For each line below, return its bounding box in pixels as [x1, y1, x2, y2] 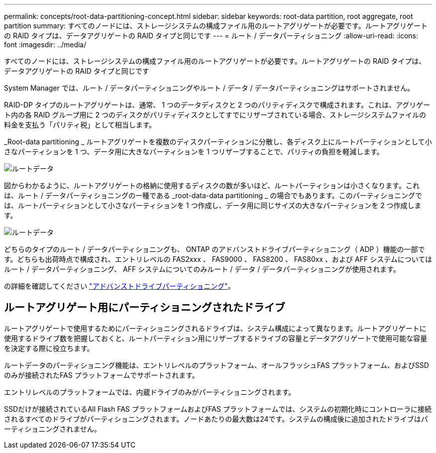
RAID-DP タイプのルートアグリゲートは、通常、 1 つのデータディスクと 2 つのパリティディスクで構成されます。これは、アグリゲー [4, 101, 431, 109]
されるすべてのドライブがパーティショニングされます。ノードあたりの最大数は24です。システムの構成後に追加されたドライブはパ [4, 414, 428, 423]
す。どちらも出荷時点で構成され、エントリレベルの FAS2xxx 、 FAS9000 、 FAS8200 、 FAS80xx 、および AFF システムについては [4, 255, 433, 263]
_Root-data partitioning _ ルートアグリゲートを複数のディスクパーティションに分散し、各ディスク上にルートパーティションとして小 [4, 137, 432, 146]
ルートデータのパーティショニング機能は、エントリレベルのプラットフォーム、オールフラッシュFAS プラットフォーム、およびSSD [4, 360, 429, 369]
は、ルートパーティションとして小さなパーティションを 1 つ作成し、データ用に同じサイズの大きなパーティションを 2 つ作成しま [4, 201, 422, 210]
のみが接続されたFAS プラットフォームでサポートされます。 [4, 370, 199, 379]
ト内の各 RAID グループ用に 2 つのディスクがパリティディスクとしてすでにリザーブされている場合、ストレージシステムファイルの [4, 111, 427, 119]
